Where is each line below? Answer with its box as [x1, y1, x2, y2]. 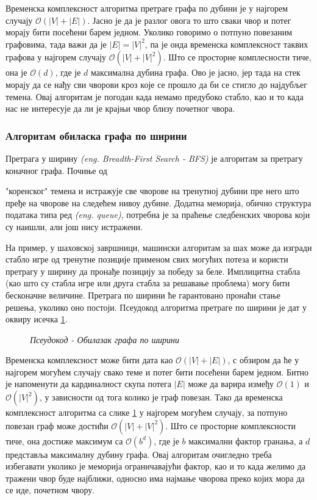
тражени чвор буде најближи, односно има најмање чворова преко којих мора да [5, 471, 305, 484]
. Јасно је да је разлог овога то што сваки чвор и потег [87, 13, 291, 26]
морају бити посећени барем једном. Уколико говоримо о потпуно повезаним [5, 26, 293, 38]
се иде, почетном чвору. [5, 484, 95, 496]
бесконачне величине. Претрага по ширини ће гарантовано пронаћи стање [5, 288, 281, 301]
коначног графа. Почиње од [5, 164, 107, 176]
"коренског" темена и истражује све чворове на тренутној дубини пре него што [5, 184, 299, 197]
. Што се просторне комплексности [165, 419, 296, 432]
